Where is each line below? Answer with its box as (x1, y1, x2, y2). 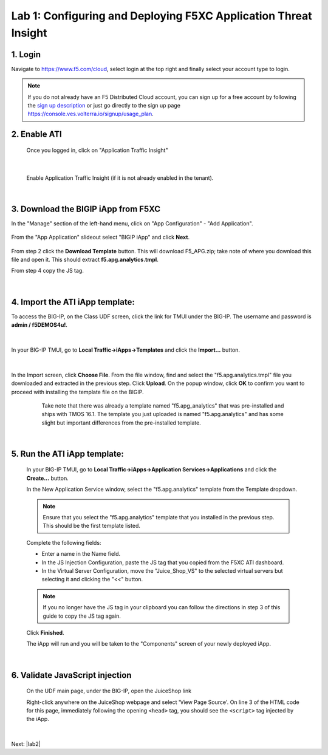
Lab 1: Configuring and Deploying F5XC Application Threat (11, 9, 312, 22)
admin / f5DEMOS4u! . (11, 321, 68, 329)
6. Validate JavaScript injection (11, 670, 132, 680)
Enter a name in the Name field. (41, 550, 121, 558)
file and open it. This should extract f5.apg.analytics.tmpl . (11, 256, 159, 264)
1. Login (11, 49, 41, 60)
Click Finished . (26, 629, 64, 636)
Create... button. (26, 474, 69, 482)
